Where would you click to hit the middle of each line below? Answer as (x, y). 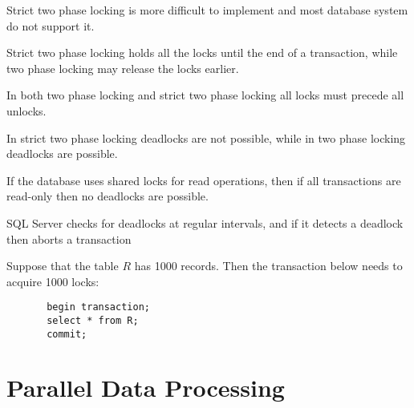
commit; (67, 334)
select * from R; (93, 320)
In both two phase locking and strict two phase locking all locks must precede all (205, 95)
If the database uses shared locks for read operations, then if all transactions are (204, 180)
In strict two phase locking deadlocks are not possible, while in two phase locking (206, 137)
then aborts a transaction (69, 238)
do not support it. (51, 25)
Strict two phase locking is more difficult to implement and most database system (207, 10)
